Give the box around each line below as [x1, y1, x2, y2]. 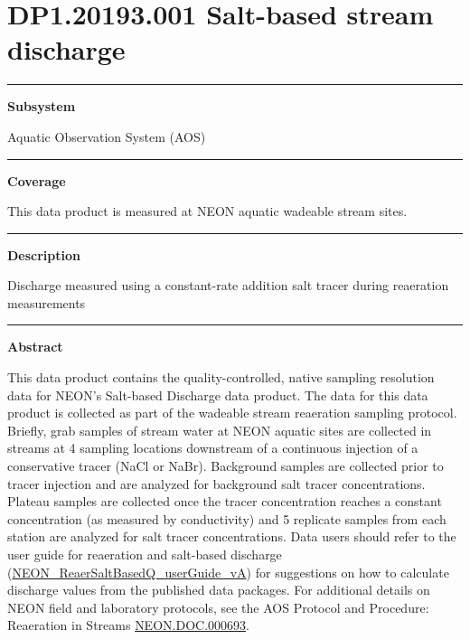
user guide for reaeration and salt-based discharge [7, 545, 282, 563]
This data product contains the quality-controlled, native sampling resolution [7, 368, 435, 387]
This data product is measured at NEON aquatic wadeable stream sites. [7, 202, 408, 221]
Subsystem [7, 97, 76, 116]
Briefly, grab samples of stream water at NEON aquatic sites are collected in [7, 420, 432, 439]
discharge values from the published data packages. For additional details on [7, 580, 430, 599]
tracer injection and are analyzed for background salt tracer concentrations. [7, 474, 426, 493]
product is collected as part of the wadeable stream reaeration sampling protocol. [7, 403, 457, 422]
